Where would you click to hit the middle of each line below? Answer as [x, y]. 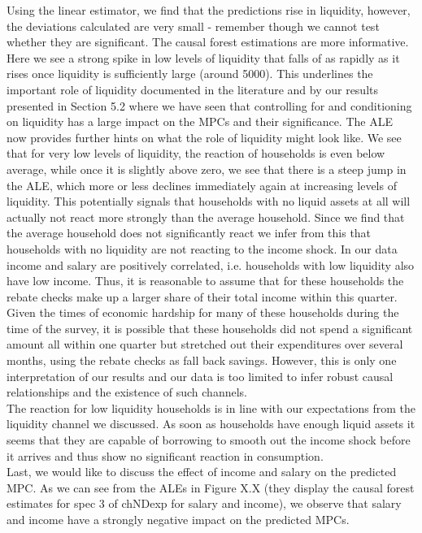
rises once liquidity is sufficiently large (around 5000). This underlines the [190, 74]
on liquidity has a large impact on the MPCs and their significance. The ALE [200, 121]
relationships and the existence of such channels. [127, 392]
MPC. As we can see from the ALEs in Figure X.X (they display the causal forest [211, 487]
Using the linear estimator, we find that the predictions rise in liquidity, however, [209, 10]
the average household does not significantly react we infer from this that [189, 233]
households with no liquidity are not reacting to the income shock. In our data [202, 248]
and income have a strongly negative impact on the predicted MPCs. [178, 519]
